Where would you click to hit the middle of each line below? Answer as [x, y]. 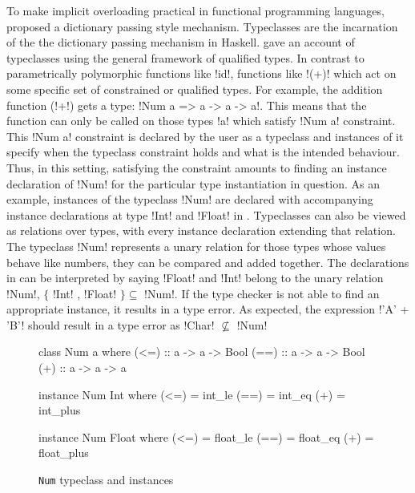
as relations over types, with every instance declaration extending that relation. [201, 230]
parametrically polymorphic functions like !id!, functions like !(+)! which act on [201, 73]
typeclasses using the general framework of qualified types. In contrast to [185, 57]
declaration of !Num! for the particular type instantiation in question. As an [193, 183]
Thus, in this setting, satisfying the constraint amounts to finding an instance [197, 167]
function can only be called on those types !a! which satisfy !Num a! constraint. [201, 121]
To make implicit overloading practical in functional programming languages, [195, 10]
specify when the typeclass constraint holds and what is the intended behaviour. [203, 152]
